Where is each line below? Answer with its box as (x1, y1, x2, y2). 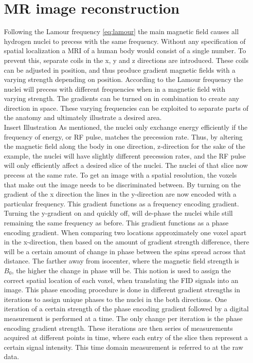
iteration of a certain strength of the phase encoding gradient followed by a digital (4, 303, 249, 314)
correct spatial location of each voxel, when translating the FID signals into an (4, 275, 238, 285)
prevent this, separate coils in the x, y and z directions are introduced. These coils (4, 55, 249, 65)
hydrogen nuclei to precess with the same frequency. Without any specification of (4, 36, 246, 46)
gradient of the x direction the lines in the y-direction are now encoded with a (4, 189, 236, 199)
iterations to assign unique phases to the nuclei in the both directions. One (4, 294, 227, 304)
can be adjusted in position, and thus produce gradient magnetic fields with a (4, 64, 235, 75)
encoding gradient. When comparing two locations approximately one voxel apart (4, 227, 247, 237)
